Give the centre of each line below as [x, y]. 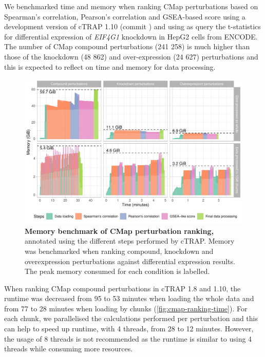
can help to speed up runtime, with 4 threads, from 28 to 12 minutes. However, [129, 329]
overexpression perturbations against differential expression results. [130, 261]
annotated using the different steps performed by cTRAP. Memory [130, 241]
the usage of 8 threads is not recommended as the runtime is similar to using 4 [128, 338]
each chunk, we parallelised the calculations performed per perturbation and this [131, 318]
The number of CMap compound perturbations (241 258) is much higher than [127, 46]
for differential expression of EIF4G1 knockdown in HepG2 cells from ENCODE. [131, 36]
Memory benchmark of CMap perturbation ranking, [119, 231]
